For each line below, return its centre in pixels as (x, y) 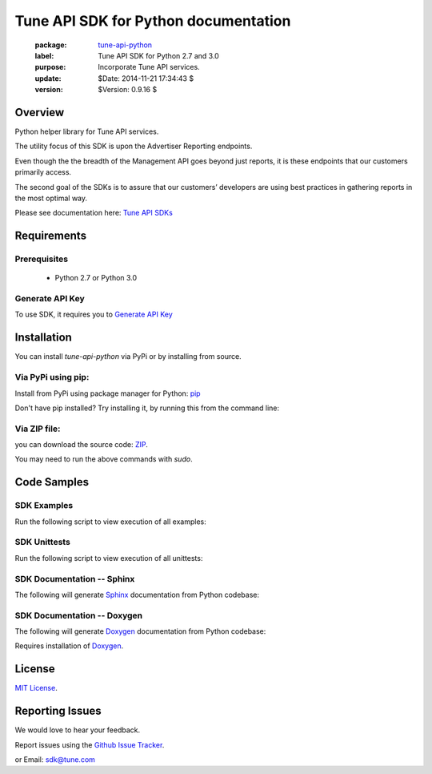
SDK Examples (44, 506)
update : (48, 78)
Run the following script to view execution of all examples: (111, 522)
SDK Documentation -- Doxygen (79, 615)
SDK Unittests (43, 542)
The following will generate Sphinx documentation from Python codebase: (137, 595)
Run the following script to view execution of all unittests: (109, 558)
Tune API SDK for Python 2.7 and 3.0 (158, 55)
